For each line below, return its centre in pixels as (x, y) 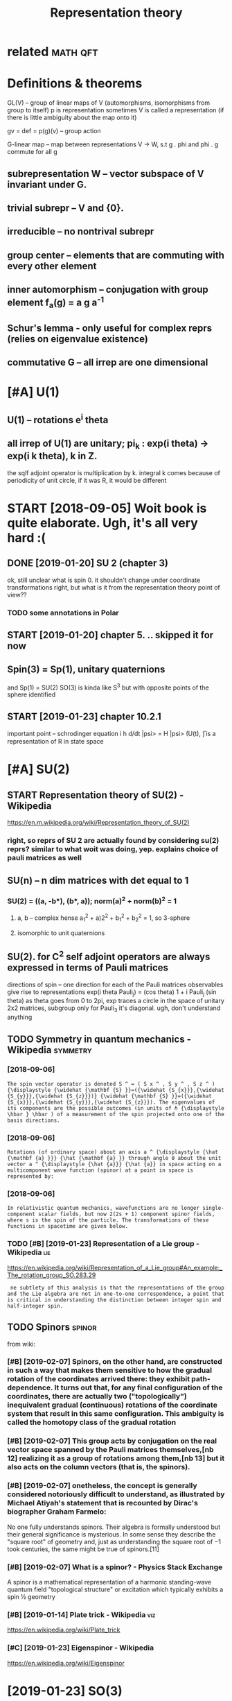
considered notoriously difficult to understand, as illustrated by (116, 1494)
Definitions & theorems (75, 84)
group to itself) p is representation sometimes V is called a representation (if (116, 110)
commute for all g (32, 152)
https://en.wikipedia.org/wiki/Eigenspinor (66, 1663)
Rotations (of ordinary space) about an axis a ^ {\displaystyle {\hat (113, 1152)
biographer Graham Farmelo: (57, 1512)
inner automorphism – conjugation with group (108, 290)
